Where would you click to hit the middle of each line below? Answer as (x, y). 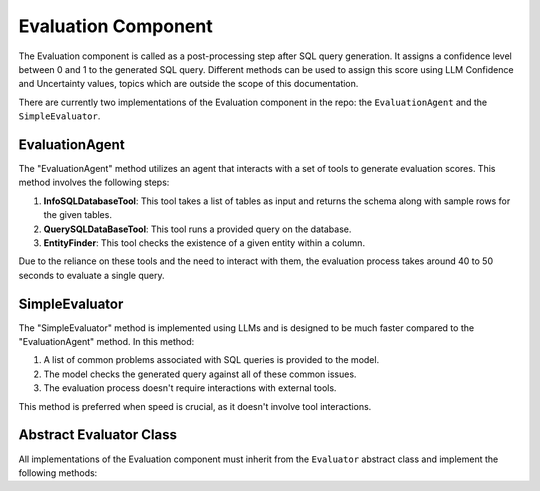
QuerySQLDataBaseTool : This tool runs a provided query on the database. (197, 229)
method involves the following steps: (94, 182)
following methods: (58, 472)
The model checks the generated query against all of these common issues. (200, 374)
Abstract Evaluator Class (97, 435)
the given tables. (77, 215)
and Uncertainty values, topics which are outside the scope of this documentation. (188, 84)
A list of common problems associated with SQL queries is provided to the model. (211, 360)
